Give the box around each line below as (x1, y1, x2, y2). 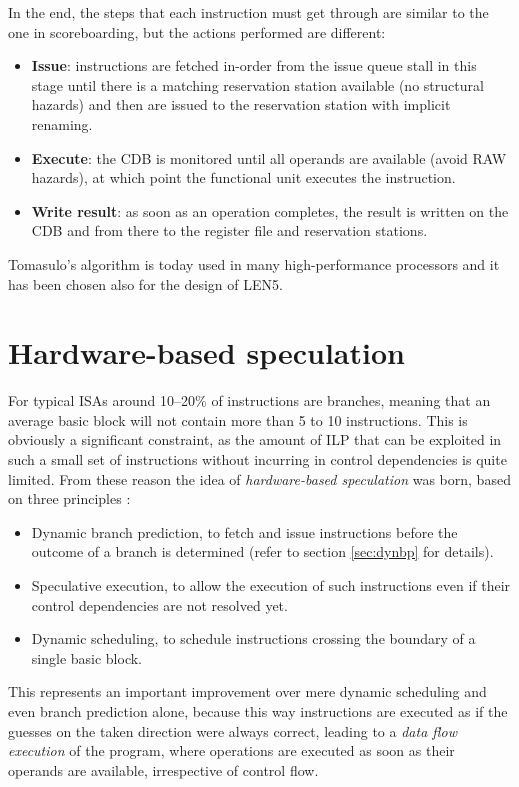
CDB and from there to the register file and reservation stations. (31, 220, 428, 241)
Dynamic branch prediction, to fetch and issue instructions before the (31, 521, 458, 542)
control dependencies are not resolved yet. (31, 594, 288, 615)
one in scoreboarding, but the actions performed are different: (8, 21, 386, 42)
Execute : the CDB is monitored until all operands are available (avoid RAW (31, 147, 507, 168)
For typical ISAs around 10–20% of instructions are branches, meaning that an (8, 390, 491, 411)
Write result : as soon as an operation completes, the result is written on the (31, 200, 509, 221)
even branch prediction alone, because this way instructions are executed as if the (8, 700, 508, 721)
